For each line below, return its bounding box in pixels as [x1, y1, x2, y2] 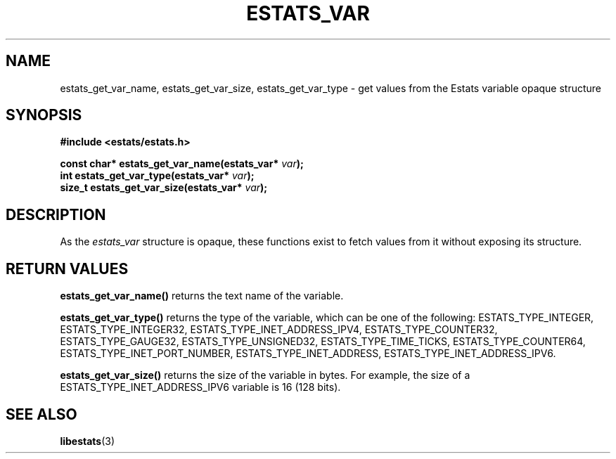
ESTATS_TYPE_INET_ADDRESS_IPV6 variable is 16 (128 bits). [60, 381, 341, 394]
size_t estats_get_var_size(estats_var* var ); [60, 181, 268, 194]
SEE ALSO [6, 405, 77, 423]
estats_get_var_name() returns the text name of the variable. [60, 290, 344, 302]
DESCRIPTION [6, 205, 106, 224]
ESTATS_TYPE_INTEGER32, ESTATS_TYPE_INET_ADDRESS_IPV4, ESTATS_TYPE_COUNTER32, [60, 323, 498, 336]
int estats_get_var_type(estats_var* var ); [60, 169, 255, 182]
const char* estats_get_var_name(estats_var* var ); [60, 157, 304, 170]
